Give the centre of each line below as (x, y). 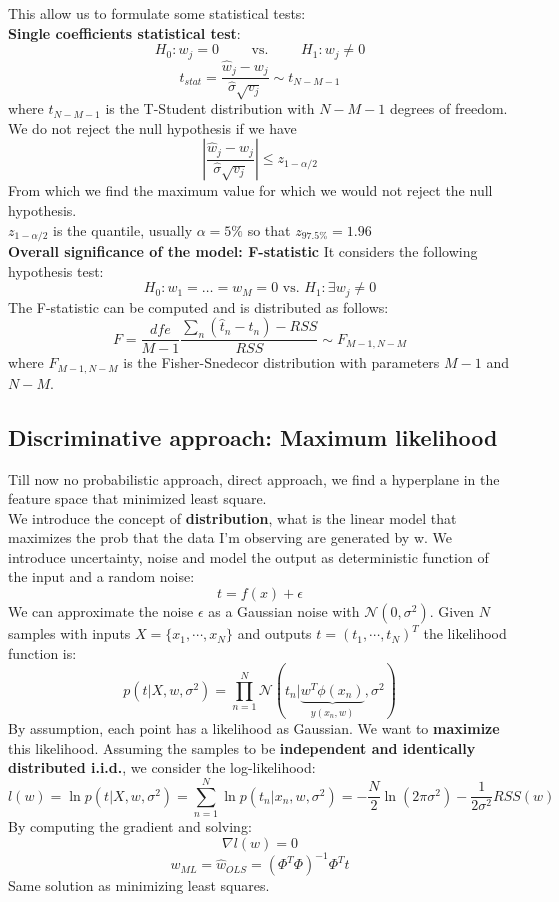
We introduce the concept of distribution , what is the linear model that (232, 517)
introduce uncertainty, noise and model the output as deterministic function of (248, 556)
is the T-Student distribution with (210, 108)
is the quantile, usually (123, 229)
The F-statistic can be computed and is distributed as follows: (198, 306)
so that (269, 229)
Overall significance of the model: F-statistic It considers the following (243, 251)
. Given (452, 611)
